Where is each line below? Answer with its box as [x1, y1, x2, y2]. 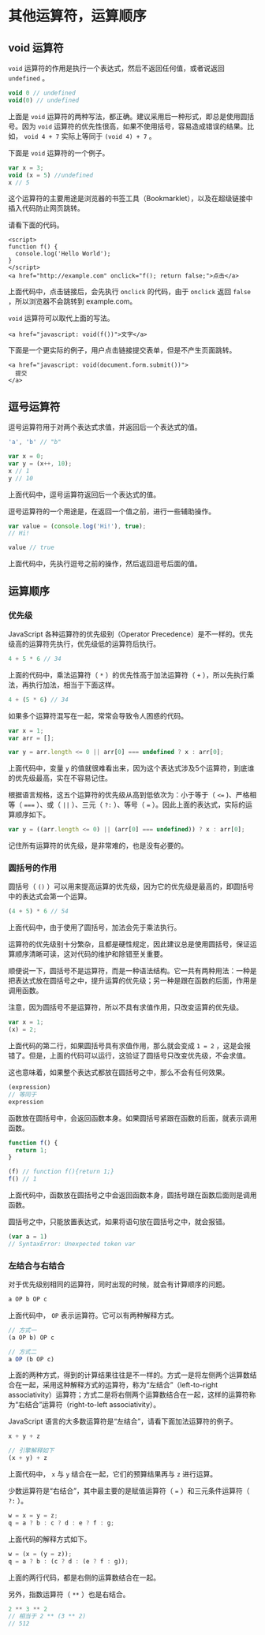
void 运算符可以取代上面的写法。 [8, 313, 114, 323]
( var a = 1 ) [8, 1233, 47, 1241]
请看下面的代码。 [8, 220, 64, 230]
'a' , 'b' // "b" [8, 439, 62, 446]
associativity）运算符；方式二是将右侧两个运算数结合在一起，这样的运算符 [8, 1390, 250, 1400]
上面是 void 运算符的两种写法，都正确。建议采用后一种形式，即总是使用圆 [8, 111, 248, 121]
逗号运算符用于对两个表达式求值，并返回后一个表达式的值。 [8, 423, 202, 432]
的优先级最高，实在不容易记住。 [8, 774, 112, 783]
